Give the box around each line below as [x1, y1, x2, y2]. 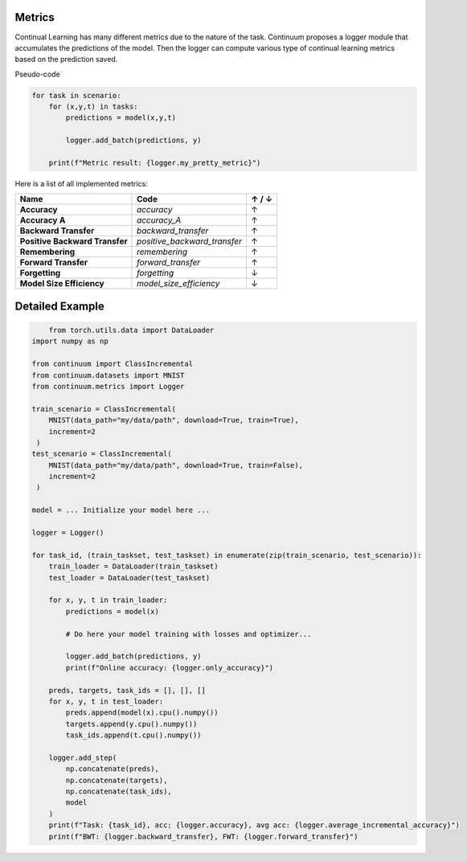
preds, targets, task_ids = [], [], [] [48, 686, 207, 695]
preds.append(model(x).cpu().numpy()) [65, 708, 219, 717]
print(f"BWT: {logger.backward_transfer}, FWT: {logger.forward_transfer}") [48, 832, 358, 841]
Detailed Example [14, 299, 104, 313]
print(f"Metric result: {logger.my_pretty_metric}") [48, 158, 261, 168]
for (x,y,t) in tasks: [48, 102, 138, 112]
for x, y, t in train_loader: [48, 596, 168, 605]
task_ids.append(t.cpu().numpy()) [65, 731, 202, 740]
